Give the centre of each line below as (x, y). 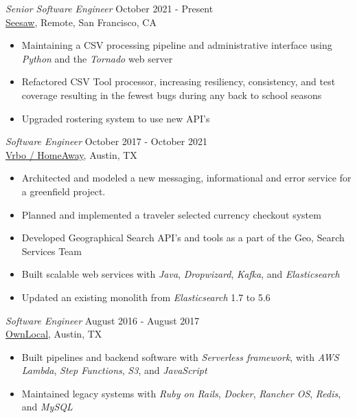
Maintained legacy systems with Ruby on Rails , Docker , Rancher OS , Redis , (181, 393)
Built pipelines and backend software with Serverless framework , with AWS (180, 356)
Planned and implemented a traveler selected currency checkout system (171, 214)
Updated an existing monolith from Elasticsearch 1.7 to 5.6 (146, 297)
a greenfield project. (64, 191)
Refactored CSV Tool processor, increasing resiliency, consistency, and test (178, 81)
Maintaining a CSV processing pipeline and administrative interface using (177, 45)
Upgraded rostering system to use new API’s (116, 118)
